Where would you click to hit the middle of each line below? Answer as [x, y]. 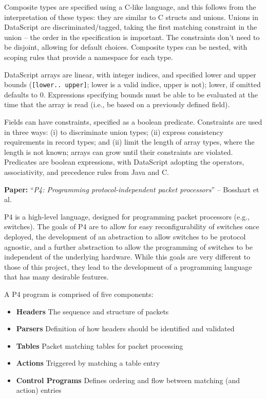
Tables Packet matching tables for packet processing [100, 345]
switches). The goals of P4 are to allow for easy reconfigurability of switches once [132, 226]
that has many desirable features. [56, 277]
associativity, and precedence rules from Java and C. [87, 172]
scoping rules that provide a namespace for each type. [89, 57]
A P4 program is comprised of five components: [79, 294]
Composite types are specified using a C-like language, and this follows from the [130, 7]
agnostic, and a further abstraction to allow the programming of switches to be [128, 246]
